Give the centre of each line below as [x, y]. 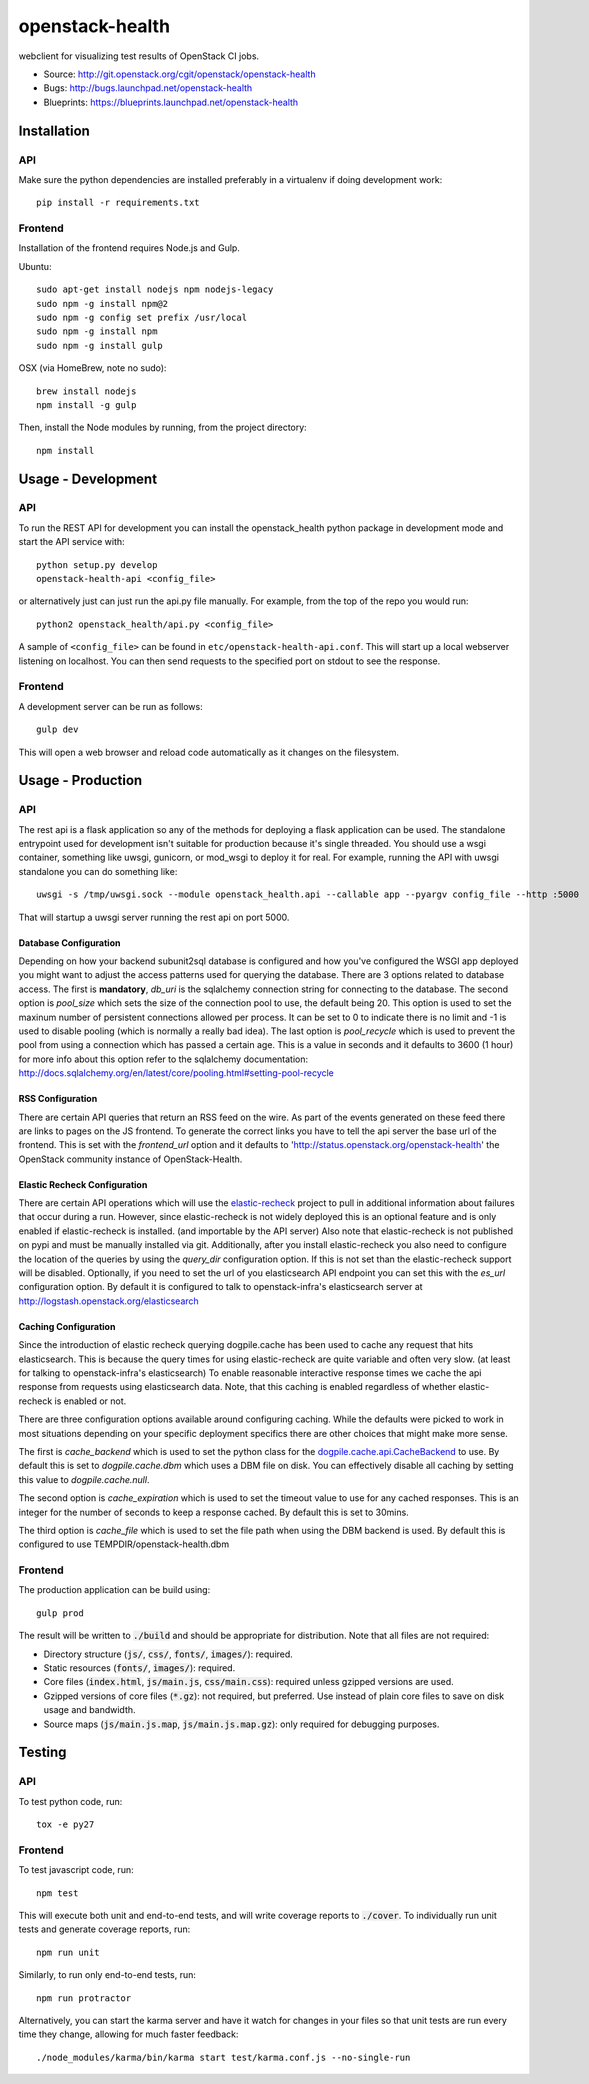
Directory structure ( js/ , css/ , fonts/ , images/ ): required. [168, 1654]
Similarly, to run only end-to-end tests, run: [107, 1975]
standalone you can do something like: [98, 871]
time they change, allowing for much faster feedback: [128, 2034]
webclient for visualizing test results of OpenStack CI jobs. [139, 56]
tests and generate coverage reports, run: [104, 1929]
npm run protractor [84, 1998]
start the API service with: [71, 542]
